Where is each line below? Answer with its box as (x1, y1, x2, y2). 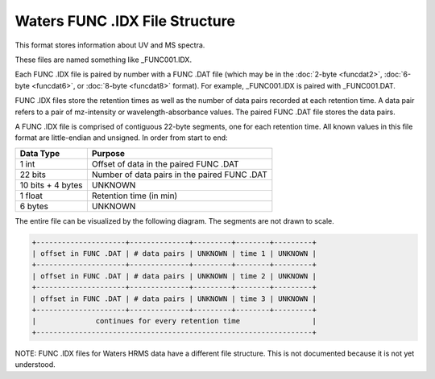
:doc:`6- (383, 69, 411, 80)
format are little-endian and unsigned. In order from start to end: (14, 133, 229, 142)
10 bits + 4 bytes (19, 179, 84, 191)
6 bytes (19, 200, 48, 212)
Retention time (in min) (91, 190, 178, 201)
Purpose (91, 147, 125, 159)
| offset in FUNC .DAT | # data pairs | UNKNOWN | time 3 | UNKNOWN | (31, 294, 317, 303)
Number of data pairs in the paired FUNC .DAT (91, 169, 267, 180)
